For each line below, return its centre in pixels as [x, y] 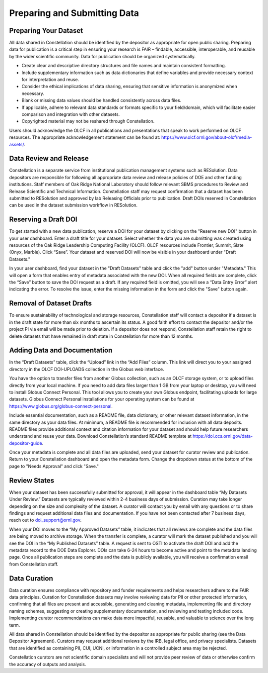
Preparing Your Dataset [46, 31]
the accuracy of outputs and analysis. [48, 664]
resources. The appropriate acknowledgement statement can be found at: [85, 137]
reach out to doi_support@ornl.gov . [45, 520]
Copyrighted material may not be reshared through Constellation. [88, 121]
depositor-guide [26, 443]
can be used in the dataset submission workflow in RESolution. [73, 205]
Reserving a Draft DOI [43, 220]
